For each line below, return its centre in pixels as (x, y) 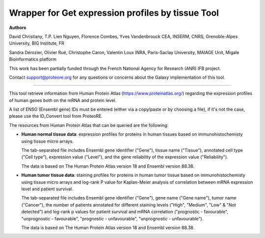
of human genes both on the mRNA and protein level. (63, 100)
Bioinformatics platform (33, 59)
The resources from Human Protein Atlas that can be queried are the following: (89, 125)
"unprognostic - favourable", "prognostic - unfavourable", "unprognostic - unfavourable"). (112, 218)
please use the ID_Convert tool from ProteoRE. (56, 116)
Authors (18, 28)
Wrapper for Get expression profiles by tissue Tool (114, 13)
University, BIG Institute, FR (37, 43)
